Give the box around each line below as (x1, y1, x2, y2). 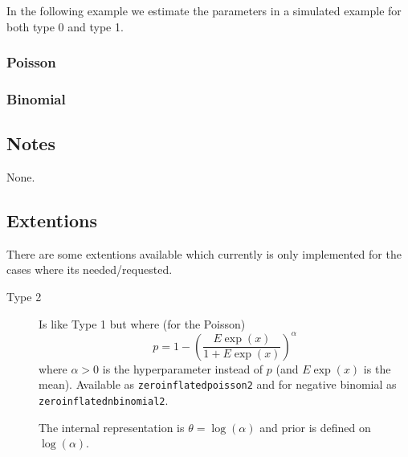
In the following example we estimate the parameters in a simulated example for (6, 2, 402, 18)
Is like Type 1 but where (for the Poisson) (39, 315, 246, 332)
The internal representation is (39, 418, 185, 435)
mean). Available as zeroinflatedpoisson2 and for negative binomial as (39, 376, 397, 393)
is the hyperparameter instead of (102, 360, 263, 377)
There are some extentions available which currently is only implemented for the (6, 245, 402, 262)
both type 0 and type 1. (6, 18, 124, 35)
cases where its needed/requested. (6, 261, 173, 278)
